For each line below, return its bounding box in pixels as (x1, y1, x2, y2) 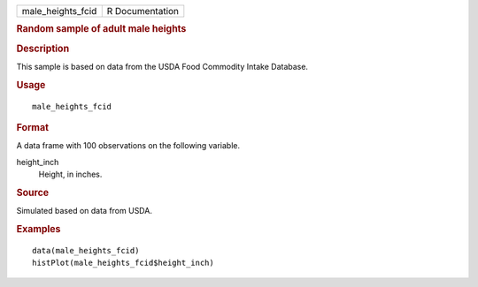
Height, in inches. (38, 169, 103, 180)
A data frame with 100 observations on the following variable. (16, 140, 241, 151)
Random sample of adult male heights (16, 23, 187, 35)
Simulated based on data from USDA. (16, 206, 152, 216)
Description (16, 42, 70, 55)
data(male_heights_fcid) (32, 245, 140, 255)
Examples (16, 223, 61, 235)
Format (16, 121, 49, 133)
